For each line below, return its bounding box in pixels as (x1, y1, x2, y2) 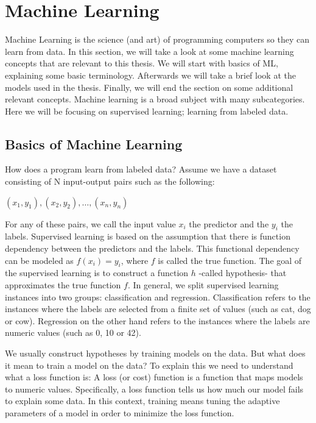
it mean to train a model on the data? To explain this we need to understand (5, 358, 293, 371)
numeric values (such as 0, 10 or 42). (5, 326, 141, 339)
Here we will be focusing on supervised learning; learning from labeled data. (5, 104, 289, 117)
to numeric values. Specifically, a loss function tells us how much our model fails (5, 382, 304, 395)
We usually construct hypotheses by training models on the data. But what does (5, 347, 306, 360)
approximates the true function (5, 279, 121, 291)
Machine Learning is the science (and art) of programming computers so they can (5, 33, 310, 46)
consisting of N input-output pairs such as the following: (5, 175, 215, 188)
